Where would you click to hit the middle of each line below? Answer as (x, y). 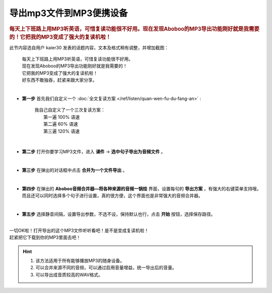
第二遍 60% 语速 (61, 124)
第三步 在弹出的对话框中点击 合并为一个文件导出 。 (75, 170)
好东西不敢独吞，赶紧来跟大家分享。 (59, 80)
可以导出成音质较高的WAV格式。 (69, 274)
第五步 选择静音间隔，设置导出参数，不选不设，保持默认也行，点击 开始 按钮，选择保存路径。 (119, 214)
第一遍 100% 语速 (62, 117)
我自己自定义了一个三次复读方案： (70, 110)
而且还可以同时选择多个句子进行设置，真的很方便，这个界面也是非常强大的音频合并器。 (112, 196)
